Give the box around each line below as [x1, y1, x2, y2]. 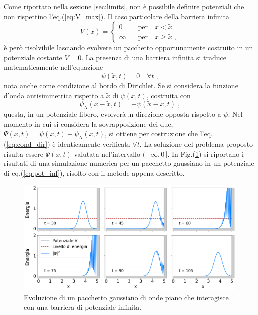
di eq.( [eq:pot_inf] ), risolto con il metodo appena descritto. [4, 167, 185, 178]
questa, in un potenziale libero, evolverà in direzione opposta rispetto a [4, 108, 221, 119]
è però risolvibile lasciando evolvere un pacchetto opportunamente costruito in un [4, 42, 253, 53]
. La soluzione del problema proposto [139, 138, 253, 149]
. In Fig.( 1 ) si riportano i [167, 148, 244, 158]
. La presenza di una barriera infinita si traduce [81, 52, 226, 62]
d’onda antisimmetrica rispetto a [4, 90, 104, 100]
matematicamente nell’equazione [4, 62, 103, 72]
